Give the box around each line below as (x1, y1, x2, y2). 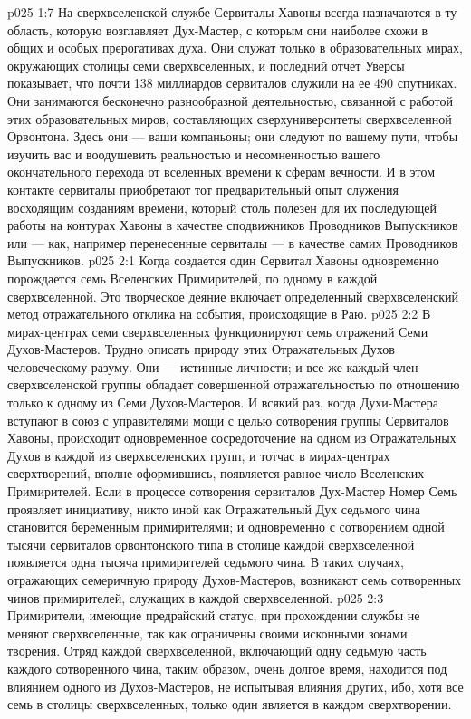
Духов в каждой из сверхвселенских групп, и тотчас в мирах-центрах (7, 446, 390, 465)
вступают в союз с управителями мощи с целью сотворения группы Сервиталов (7, 410, 449, 429)
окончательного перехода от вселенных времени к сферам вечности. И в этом (7, 162, 436, 181)
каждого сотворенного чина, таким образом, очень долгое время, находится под (7, 658, 447, 677)
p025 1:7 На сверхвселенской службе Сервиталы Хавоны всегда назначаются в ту (7, 3, 457, 21)
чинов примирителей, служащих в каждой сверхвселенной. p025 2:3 (7, 588, 384, 607)
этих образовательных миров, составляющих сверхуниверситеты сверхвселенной (7, 109, 452, 128)
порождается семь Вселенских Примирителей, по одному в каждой (7, 268, 378, 287)
